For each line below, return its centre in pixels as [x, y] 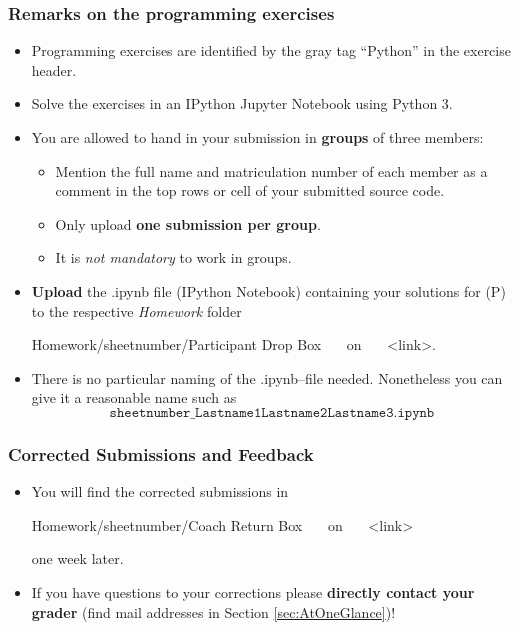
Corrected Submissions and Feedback [161, 453]
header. [54, 69]
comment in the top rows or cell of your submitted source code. [250, 190]
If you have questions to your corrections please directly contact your [253, 591]
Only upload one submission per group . [188, 223]
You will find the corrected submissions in [160, 491]
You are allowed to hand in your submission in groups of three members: [257, 137]
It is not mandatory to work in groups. [173, 257]
